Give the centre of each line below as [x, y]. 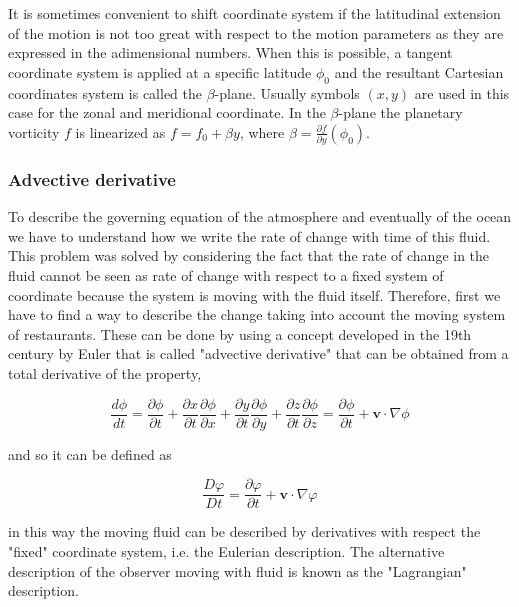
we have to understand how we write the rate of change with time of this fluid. [249, 235]
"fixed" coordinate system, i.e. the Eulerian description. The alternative [226, 550]
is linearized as [120, 131]
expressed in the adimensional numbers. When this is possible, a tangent [230, 52]
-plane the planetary [400, 112]
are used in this [462, 92]
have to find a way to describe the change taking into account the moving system [257, 314]
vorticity [34, 131]
